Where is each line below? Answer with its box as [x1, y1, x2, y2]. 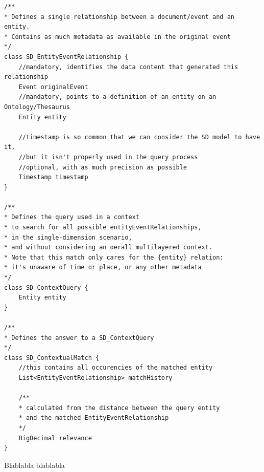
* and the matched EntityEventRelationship [18, 414, 169, 422]
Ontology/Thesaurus [4, 103, 70, 111]
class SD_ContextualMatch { [4, 354, 100, 361]
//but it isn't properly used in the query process [18, 153, 198, 161]
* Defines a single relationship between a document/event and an [4, 13, 235, 20]
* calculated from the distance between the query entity [18, 404, 220, 412]
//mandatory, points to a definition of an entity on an [18, 93, 217, 101]
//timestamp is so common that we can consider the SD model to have [18, 133, 260, 141]
